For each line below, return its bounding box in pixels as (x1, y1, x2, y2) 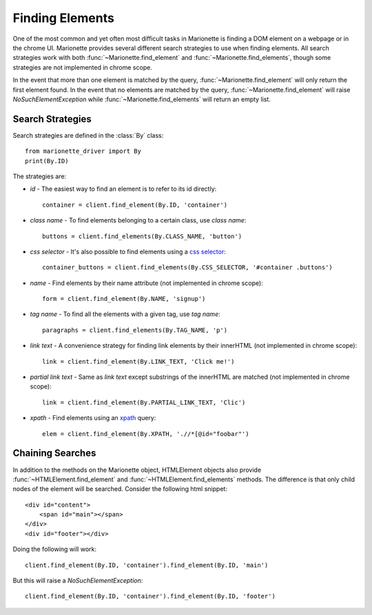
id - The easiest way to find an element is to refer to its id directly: (30, 185, 217, 193)
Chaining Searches (12, 448, 96, 459)
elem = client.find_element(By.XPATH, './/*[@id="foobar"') (42, 430, 249, 437)
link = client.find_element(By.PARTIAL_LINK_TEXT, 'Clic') (42, 398, 246, 406)
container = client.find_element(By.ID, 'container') (42, 200, 227, 209)
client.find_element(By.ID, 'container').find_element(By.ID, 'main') (25, 561, 269, 569)
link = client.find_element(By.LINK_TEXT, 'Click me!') (42, 357, 235, 365)
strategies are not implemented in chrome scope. (12, 63, 153, 72)
